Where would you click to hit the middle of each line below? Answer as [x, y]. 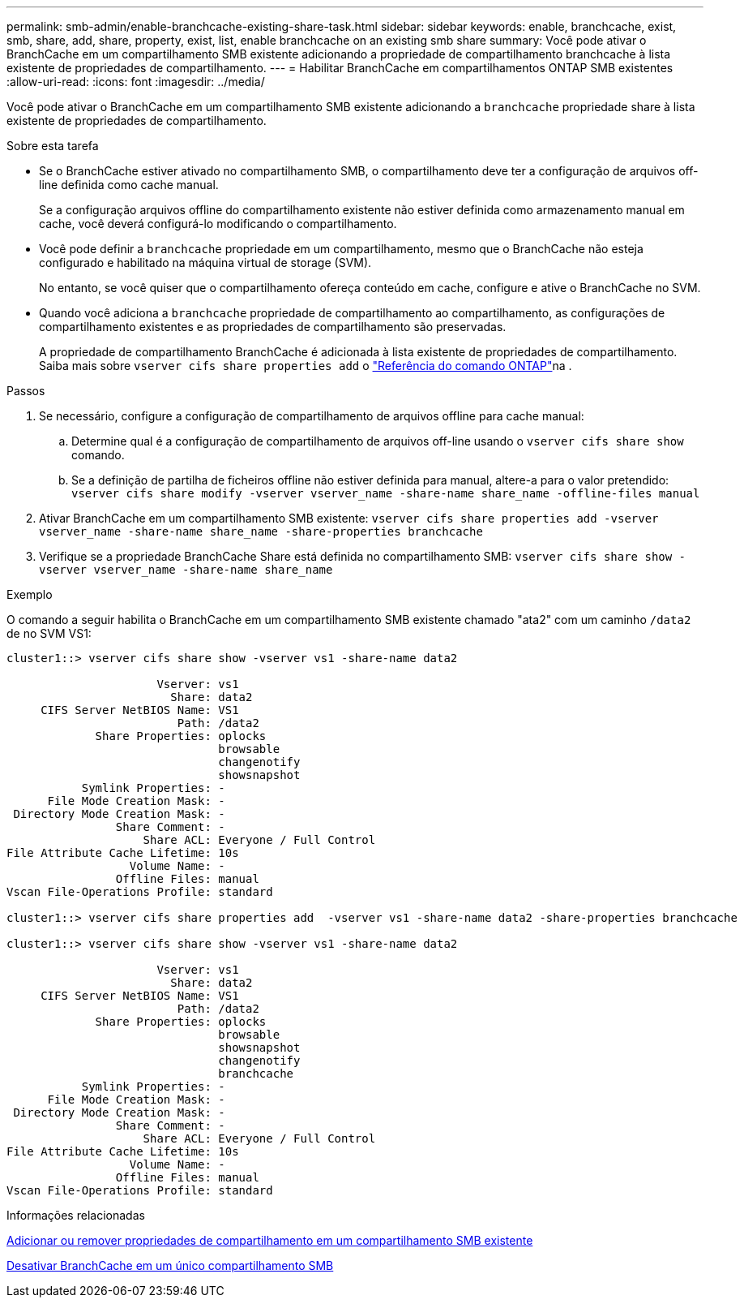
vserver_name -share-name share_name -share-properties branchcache [261, 531]
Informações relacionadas [76, 1215]
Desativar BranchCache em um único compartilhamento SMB [170, 1265]
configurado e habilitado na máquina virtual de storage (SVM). [205, 263]
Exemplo [30, 594]
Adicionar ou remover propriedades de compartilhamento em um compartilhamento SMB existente [270, 1240]
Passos [26, 391]
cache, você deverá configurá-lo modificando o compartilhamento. [218, 224]
